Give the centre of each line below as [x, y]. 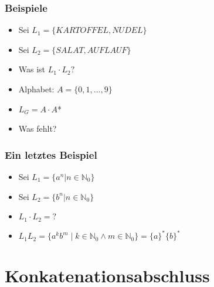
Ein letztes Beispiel [51, 154]
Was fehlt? [38, 129]
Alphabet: [36, 89]
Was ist [32, 69]
